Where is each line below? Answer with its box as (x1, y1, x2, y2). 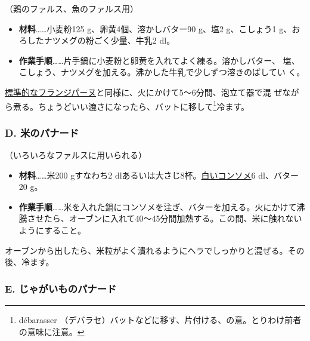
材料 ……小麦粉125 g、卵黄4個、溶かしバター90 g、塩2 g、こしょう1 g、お (18, 22, 300, 35)
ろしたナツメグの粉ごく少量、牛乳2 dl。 (18, 34, 175, 47)
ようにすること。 (18, 224, 86, 236)
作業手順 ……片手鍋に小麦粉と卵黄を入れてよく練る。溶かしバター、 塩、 (18, 54, 300, 66)
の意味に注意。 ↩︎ (18, 325, 85, 337)
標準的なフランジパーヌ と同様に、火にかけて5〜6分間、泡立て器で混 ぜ (5, 85, 283, 98)
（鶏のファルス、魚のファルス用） (5, 2, 138, 14)
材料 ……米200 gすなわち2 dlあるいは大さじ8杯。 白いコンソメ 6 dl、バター (18, 168, 299, 181)
